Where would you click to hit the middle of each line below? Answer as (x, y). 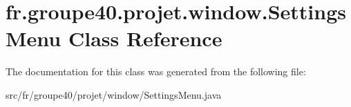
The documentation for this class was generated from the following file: (156, 71)
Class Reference (145, 38)
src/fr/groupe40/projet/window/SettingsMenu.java (114, 94)
